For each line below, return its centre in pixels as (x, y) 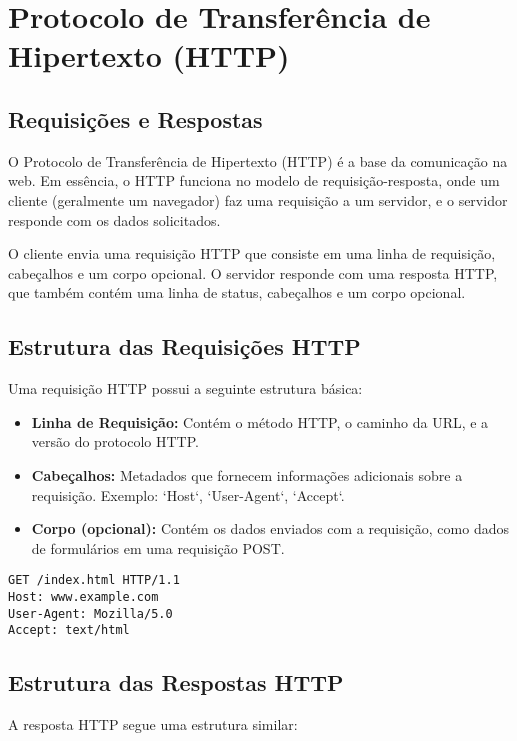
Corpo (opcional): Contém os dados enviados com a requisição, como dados (270, 528)
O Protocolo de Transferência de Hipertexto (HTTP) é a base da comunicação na (258, 160)
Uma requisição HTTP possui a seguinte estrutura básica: (185, 388)
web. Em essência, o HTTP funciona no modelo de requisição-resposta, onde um (254, 180)
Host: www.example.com (83, 596)
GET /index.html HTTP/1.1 (94, 580)
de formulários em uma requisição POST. (158, 547)
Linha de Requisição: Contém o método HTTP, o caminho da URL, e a (260, 421)
